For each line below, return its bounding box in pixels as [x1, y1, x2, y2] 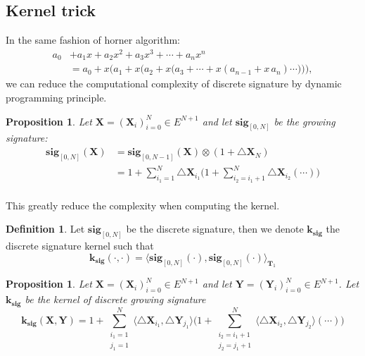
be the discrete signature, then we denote [126, 221, 304, 236]
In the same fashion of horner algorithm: [6, 32, 181, 47]
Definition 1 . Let [6, 221, 85, 236]
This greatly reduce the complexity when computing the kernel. [6, 197, 280, 212]
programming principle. [6, 90, 107, 104]
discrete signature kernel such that [6, 238, 154, 253]
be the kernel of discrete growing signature [25, 292, 206, 307]
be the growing [274, 113, 335, 128]
